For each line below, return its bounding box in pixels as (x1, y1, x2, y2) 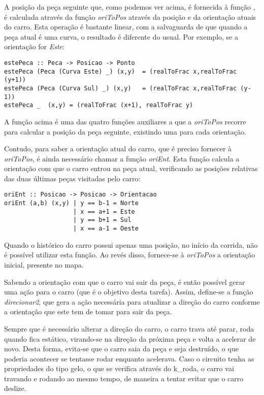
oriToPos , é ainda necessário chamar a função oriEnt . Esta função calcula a (4, 153, 240, 163)
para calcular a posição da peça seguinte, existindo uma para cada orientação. (4, 126, 246, 137)
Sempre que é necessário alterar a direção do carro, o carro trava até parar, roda (4, 323, 254, 334)
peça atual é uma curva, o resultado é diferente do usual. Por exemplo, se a (4, 31, 238, 42)
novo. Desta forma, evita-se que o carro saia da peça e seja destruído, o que (4, 343, 239, 354)
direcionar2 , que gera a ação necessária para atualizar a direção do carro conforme (4, 296, 260, 307)
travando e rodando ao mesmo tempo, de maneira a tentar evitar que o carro (4, 373, 244, 383)
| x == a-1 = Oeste (73, 225, 139, 233)
